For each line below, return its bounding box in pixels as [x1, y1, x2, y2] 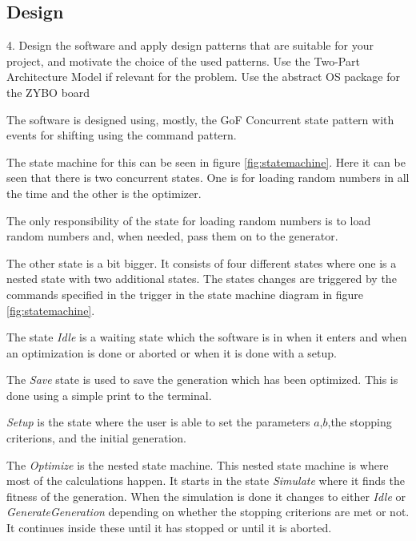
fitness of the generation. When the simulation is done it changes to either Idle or [6, 487, 406, 504]
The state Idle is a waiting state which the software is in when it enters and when [6, 329, 407, 345]
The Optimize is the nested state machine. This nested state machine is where [6, 456, 389, 473]
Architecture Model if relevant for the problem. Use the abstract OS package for [6, 68, 400, 85]
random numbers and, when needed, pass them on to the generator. [6, 228, 338, 244]
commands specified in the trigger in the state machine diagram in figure [6, 285, 364, 302]
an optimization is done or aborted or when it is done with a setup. [6, 344, 337, 361]
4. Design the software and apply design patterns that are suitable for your [6, 37, 374, 54]
